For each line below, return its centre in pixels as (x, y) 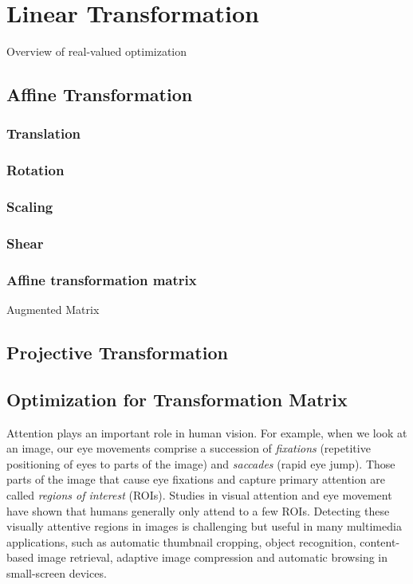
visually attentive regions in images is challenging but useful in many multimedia (204, 526)
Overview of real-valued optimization (97, 51)
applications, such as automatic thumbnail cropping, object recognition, (181, 541)
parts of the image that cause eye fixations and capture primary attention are (196, 479)
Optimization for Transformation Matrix (177, 399)
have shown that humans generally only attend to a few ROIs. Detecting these (198, 510)
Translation (44, 133)
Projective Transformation (117, 353)
